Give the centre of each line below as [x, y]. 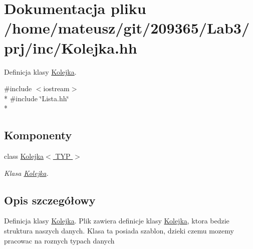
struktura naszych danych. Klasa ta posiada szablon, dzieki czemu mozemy [119, 231]
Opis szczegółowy [50, 200]
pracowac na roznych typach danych [59, 240]
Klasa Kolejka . [26, 173]
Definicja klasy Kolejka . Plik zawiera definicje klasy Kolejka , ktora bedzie [117, 221]
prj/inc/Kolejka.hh [71, 47]
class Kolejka [24, 156]
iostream [56, 88]
